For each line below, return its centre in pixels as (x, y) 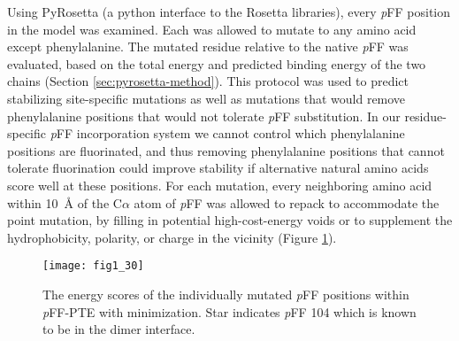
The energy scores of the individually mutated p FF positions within (226, 294)
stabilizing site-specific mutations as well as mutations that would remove (207, 98)
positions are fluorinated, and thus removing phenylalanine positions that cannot (226, 150)
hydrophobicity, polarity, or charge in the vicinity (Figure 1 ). (172, 237)
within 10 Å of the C (65, 202)
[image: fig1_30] (93, 266)
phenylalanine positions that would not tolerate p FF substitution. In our (204, 116)
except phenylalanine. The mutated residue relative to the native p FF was (208, 46)
